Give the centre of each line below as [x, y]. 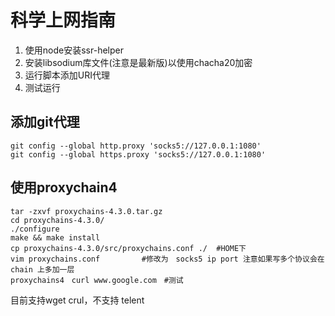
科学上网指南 [63, 20]
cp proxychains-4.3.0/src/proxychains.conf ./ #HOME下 [128, 248]
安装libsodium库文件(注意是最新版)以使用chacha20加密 [138, 62]
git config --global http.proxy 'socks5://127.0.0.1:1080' [136, 146]
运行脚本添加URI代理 [67, 75]
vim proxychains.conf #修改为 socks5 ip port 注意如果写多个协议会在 [167, 259]
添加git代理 [45, 122]
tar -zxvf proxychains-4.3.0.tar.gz [86, 211]
